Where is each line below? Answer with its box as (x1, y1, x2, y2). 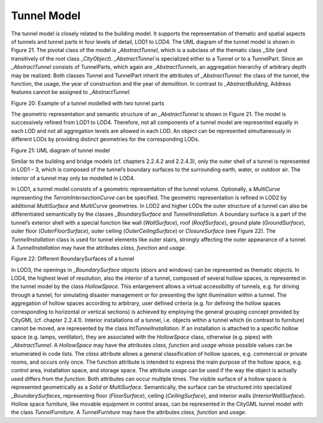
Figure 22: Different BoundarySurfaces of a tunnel (11, 255, 135, 262)
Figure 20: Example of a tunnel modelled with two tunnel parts (11, 99, 164, 107)
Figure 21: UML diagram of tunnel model (11, 147, 110, 154)
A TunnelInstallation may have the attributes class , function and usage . (11, 244, 187, 251)
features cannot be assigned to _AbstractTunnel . (11, 89, 131, 96)
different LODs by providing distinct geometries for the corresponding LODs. (11, 135, 200, 143)
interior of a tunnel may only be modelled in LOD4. (11, 174, 135, 182)
